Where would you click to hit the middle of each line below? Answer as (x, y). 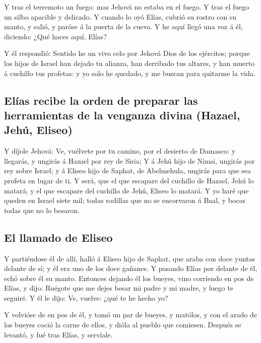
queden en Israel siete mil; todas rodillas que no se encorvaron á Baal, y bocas (125, 200)
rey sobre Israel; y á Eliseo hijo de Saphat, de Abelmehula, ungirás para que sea (127, 170)
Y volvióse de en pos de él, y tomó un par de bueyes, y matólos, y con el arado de (130, 315)
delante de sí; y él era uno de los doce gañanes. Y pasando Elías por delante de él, (131, 268)
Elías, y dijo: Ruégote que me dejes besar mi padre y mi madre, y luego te (119, 288)
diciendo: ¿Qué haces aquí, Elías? (55, 36)
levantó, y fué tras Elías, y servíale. (58, 334)
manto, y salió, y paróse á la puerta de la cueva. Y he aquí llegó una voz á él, (123, 26)
